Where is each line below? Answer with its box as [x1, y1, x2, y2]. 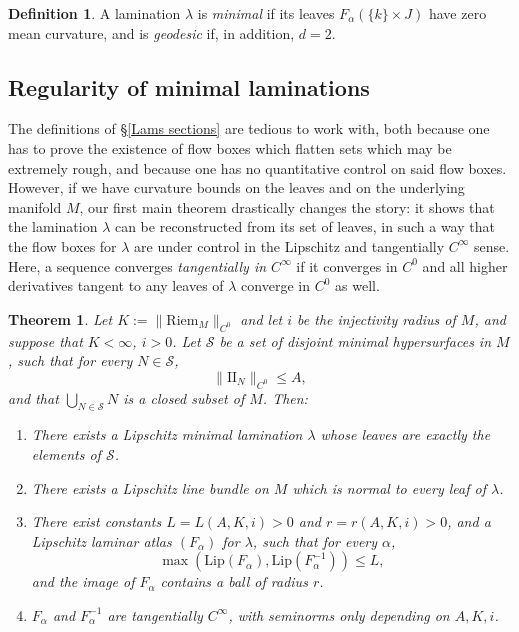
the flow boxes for [8, 235, 117, 256]
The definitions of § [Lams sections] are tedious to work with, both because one [8, 118, 490, 139]
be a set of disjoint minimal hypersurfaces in [219, 330, 492, 351]
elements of [31, 443, 101, 464]
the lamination [8, 216, 98, 237]
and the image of [31, 571, 135, 592]
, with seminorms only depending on [228, 604, 450, 625]
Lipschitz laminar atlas [31, 530, 172, 551]
